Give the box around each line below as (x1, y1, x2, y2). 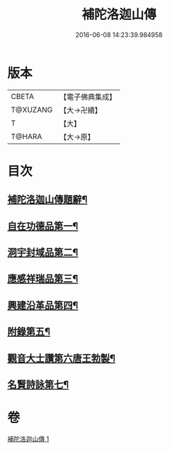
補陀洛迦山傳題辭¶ (7, 194, 88, 206)
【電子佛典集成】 (59, 92, 117, 102)
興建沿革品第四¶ (7, 299, 79, 311)
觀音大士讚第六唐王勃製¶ (7, 352, 115, 364)
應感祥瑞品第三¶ (7, 273, 79, 285)
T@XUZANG (11, 105, 53, 115)
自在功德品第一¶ (7, 220, 79, 232)
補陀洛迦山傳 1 (7, 434, 50, 443)
